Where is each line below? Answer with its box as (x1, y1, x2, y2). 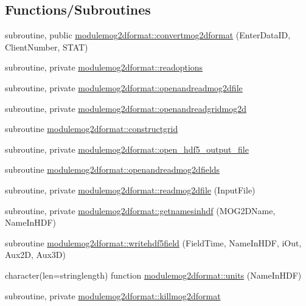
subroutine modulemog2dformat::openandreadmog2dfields (5, 163, 220, 176)
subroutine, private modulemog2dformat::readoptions (5, 61, 203, 74)
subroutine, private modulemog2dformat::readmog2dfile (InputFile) (5, 183, 256, 196)
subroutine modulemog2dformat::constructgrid (5, 122, 178, 135)
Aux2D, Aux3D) (5, 248, 66, 261)
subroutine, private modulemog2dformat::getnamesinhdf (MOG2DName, (5, 204, 276, 217)
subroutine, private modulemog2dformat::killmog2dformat (5, 289, 221, 302)
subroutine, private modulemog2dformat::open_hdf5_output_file (5, 142, 249, 155)
